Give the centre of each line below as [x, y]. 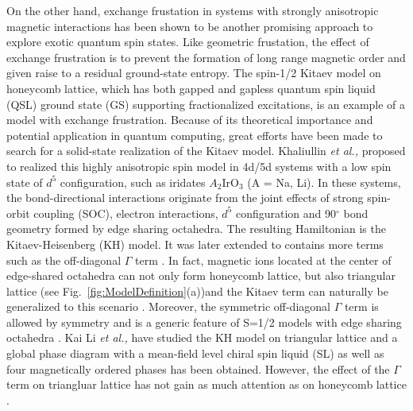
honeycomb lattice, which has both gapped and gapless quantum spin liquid [191, 88]
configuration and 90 [286, 213]
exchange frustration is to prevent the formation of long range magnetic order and [206, 57]
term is [361, 306]
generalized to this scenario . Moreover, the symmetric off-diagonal [168, 306]
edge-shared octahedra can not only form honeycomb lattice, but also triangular [201, 275]
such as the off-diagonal [64, 260]
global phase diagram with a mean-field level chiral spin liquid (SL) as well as [195, 353]
